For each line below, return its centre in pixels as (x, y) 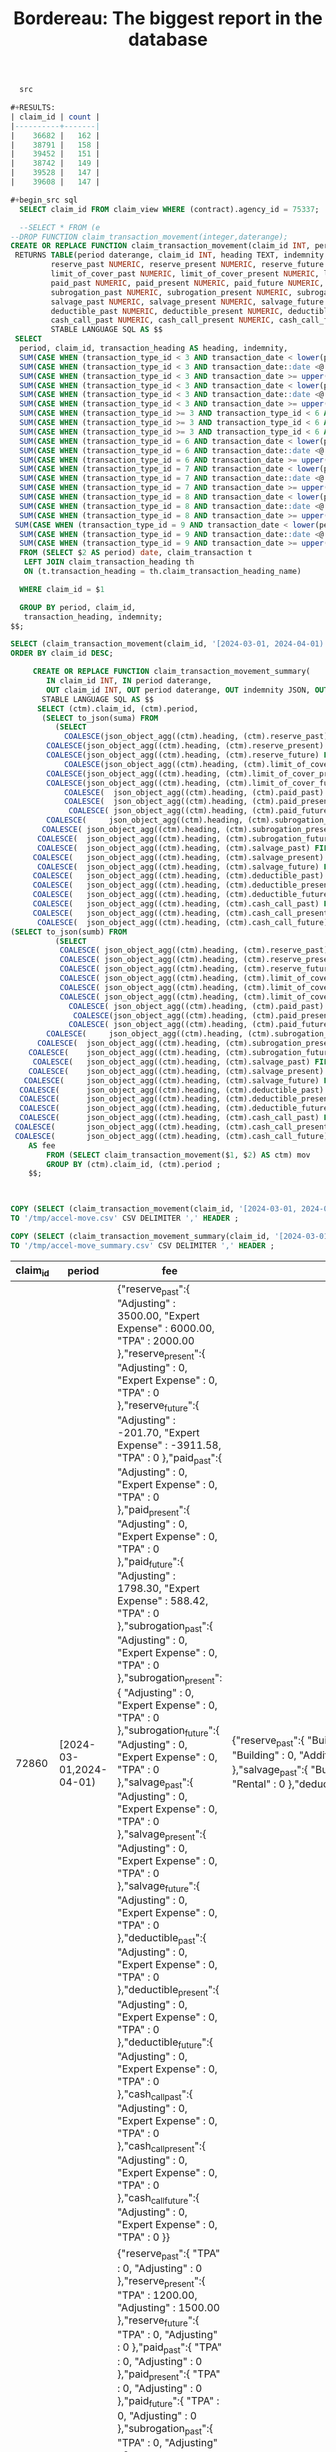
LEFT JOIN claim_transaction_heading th (109, 562)
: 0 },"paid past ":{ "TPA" (169, 2348)
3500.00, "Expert (158, 1316)
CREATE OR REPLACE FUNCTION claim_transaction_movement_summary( (171, 672)
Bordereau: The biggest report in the (168, 18)
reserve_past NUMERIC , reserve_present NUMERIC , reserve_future (187, 265)
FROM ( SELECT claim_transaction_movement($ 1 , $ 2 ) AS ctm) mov (178, 1155)
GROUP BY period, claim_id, (78, 607)
